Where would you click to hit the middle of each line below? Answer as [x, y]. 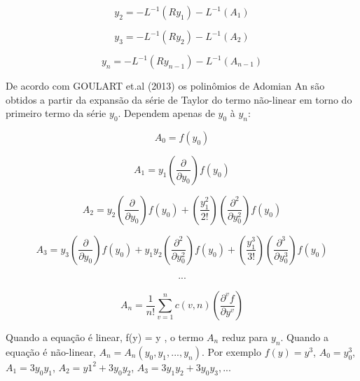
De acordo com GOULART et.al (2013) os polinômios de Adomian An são [165, 85]
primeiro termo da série [56, 113]
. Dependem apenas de [166, 113]
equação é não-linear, [51, 351]
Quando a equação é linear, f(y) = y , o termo [105, 337]
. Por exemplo [231, 351]
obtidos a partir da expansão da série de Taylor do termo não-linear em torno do [179, 99]
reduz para [245, 337]
